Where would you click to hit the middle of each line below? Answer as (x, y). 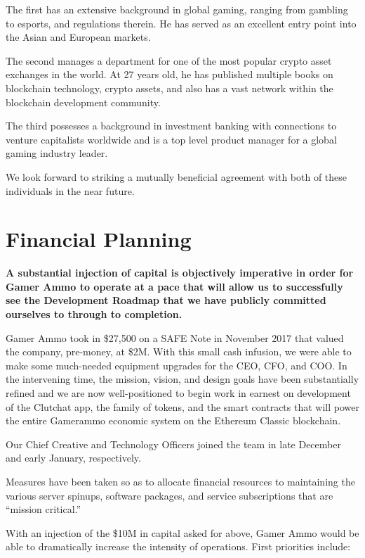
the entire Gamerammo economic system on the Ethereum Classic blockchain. (173, 420)
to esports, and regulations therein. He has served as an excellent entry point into (181, 23)
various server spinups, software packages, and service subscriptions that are (170, 495)
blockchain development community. (83, 102)
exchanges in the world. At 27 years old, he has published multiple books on (170, 74)
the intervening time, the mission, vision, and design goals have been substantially (182, 379)
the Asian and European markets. (78, 37)
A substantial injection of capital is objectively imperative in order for (180, 273)
